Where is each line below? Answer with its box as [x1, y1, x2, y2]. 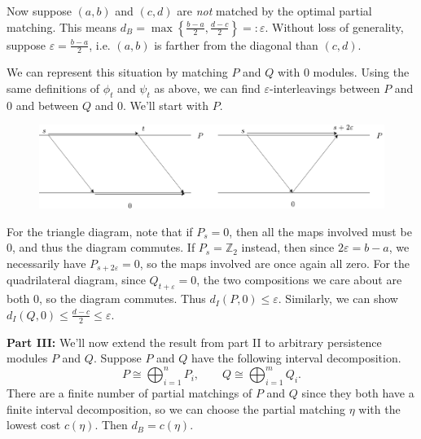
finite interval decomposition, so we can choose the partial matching [7, 400, 346, 417]
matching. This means [7, 18, 117, 35]
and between [15, 96, 79, 113]
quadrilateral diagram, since [7, 271, 146, 288]
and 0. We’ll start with [94, 96, 209, 113]
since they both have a [301, 384, 414, 402]
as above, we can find [154, 80, 261, 97]
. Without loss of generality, [265, 18, 404, 35]
